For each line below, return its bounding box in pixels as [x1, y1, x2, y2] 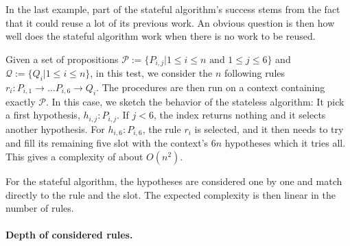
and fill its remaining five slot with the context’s [5, 136, 209, 150]
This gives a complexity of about [5, 149, 143, 163]
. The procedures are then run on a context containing [96, 80, 325, 95]
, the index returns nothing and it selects [153, 108, 326, 122]
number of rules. [5, 201, 74, 215]
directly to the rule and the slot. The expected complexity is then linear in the [5, 187, 336, 201]
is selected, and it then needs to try [194, 121, 344, 136]
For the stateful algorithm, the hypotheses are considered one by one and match [5, 173, 342, 188]
